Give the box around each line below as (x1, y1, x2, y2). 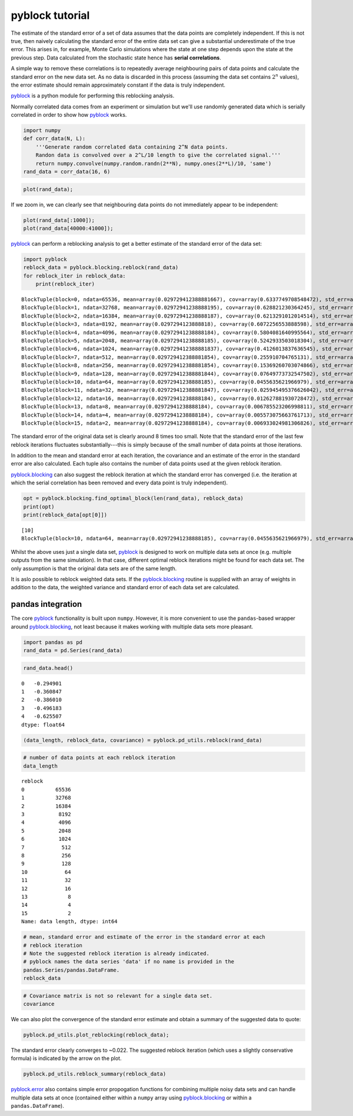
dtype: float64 (21, 721, 65, 728)
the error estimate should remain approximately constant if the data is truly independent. (11, 81, 226, 88)
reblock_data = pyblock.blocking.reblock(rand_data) (23, 264, 179, 271)
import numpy (23, 127, 61, 134)
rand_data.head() (23, 665, 74, 671)
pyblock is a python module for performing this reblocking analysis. (11, 92, 175, 100)
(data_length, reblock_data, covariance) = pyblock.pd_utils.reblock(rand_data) (23, 737, 262, 744)
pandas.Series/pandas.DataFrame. (23, 966, 120, 973)
